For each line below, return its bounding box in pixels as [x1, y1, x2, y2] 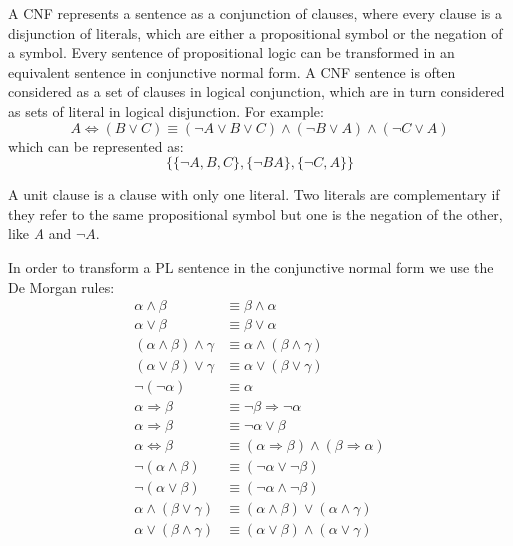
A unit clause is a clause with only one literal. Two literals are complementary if [8, 184, 500, 205]
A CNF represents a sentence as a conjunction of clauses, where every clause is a [8, 3, 502, 23]
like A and [8, 223, 72, 244]
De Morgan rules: [8, 276, 115, 297]
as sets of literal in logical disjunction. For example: [8, 100, 324, 121]
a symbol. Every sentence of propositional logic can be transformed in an [8, 42, 455, 63]
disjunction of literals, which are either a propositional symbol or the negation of [8, 22, 503, 43]
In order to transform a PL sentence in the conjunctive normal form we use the [8, 256, 494, 277]
